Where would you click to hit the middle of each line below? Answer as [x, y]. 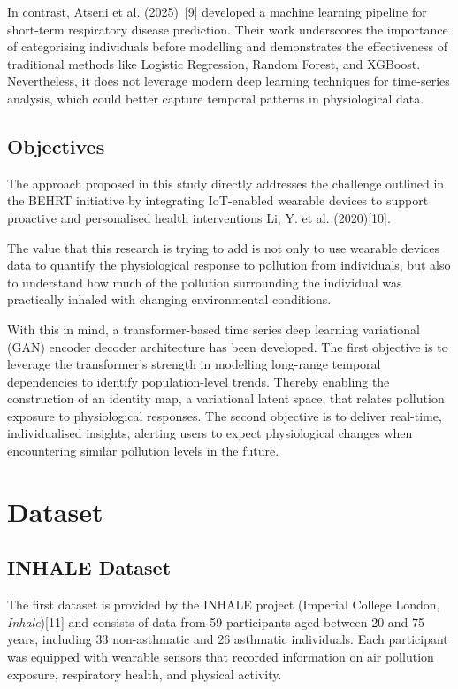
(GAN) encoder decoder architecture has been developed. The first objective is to [228, 346]
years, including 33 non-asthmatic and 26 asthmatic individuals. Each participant [228, 639]
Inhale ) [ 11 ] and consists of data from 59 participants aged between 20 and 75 [216, 621]
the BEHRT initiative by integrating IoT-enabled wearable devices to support [218, 200]
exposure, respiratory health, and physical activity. [145, 674]
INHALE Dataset [89, 567]
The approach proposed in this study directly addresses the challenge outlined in [226, 183]
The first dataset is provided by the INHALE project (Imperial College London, [224, 605]
